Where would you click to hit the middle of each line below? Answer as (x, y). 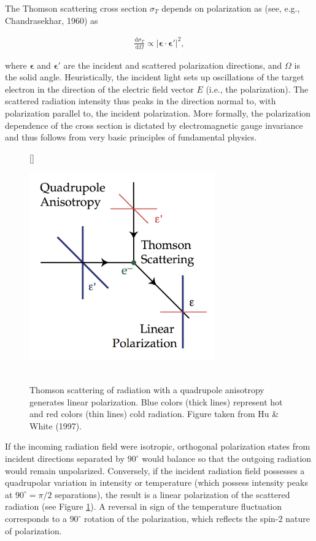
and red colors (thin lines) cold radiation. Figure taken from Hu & (154, 414)
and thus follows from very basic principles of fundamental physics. (131, 137)
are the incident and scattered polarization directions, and (173, 65)
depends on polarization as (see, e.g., (231, 8)
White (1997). (56, 425)
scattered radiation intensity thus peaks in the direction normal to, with (141, 101)
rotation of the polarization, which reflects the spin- (181, 519)
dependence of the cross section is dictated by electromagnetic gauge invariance (154, 125)
